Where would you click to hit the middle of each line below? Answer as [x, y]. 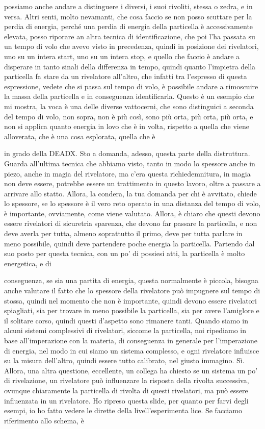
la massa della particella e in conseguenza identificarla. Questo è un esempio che [129, 96]
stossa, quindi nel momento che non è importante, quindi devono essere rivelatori [130, 300]
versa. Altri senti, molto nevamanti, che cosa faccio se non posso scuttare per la [128, 16]
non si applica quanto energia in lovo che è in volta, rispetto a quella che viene [127, 126]
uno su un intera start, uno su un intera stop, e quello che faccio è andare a [122, 56]
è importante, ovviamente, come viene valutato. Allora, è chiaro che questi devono [132, 213]
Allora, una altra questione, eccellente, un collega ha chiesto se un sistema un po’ [131, 370]
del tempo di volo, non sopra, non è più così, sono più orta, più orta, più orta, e [129, 116]
